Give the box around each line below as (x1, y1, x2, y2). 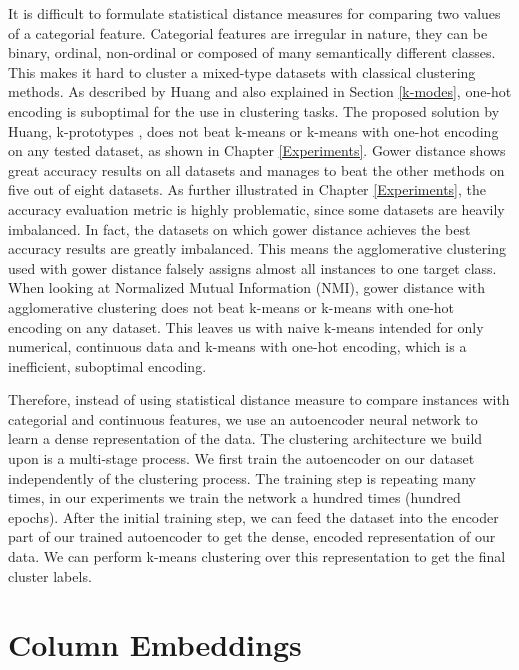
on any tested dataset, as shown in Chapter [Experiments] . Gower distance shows (8, 140, 506, 161)
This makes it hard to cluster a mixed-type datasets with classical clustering (8, 61, 476, 82)
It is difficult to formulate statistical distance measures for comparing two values (8, 3, 501, 23)
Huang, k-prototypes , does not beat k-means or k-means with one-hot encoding (8, 120, 499, 141)
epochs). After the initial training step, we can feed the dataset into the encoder (8, 506, 499, 527)
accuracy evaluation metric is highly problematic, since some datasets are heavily (8, 198, 505, 219)
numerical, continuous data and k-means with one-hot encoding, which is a (8, 336, 467, 357)
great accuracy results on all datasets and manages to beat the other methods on (8, 159, 505, 180)
